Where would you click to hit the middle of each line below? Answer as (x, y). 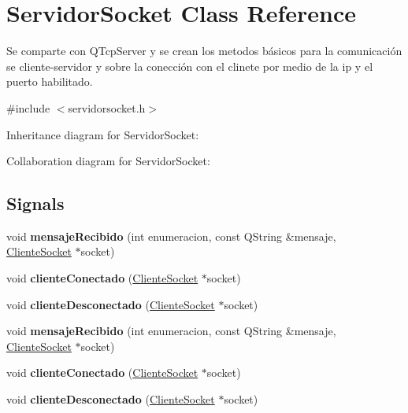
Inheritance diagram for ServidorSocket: (103, 134)
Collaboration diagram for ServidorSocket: (108, 161)
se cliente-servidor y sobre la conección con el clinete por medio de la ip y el (190, 66)
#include (28, 107)
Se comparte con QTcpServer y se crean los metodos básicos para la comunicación (204, 51)
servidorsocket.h (107, 107)
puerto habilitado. (50, 81)
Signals (35, 203)
